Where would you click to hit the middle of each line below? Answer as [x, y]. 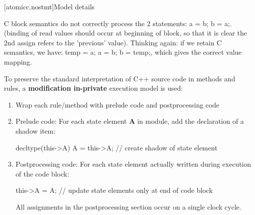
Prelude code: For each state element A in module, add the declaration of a [130, 121]
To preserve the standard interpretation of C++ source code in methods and [120, 78]
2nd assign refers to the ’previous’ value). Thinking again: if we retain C [113, 42]
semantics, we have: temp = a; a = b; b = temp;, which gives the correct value [123, 52]
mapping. [18, 61]
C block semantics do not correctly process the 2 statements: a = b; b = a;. [118, 23]
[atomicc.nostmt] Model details [49, 6]
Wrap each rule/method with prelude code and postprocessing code [117, 104]
